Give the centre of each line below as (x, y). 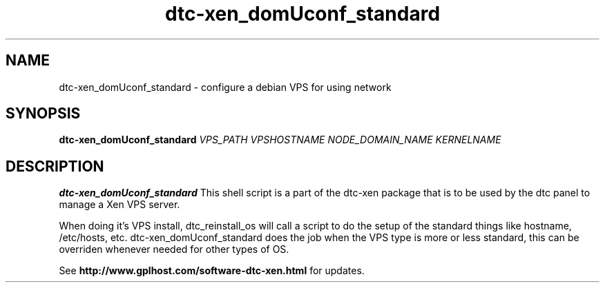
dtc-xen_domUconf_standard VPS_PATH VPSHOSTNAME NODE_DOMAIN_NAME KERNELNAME (280, 140)
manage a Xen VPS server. (119, 205)
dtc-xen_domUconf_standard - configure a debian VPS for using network (225, 87)
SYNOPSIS (43, 114)
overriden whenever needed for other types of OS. (174, 249)
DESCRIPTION (55, 166)
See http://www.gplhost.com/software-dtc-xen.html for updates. (212, 271)
